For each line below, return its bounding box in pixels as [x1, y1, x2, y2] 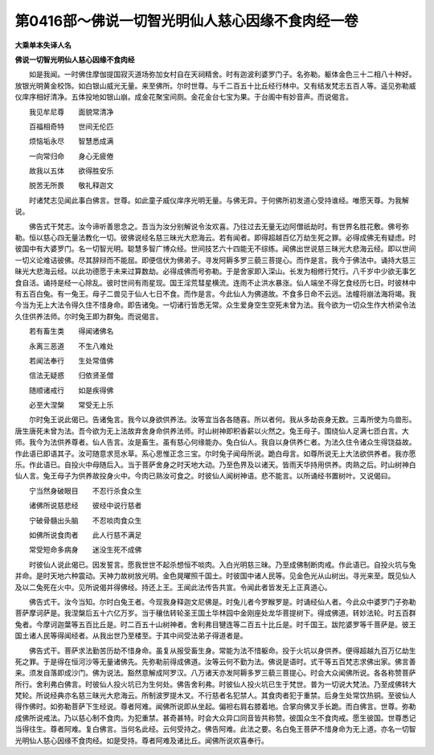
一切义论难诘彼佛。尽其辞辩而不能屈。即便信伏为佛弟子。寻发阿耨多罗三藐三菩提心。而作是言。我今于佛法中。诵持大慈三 [14, 255, 416, 265]
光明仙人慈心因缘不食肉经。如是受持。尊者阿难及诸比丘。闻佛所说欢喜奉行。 [14, 736, 268, 745]
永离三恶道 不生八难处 [28, 341, 114, 351]
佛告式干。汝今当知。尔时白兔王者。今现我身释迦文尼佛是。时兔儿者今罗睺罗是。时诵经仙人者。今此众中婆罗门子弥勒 [28, 597, 416, 606]
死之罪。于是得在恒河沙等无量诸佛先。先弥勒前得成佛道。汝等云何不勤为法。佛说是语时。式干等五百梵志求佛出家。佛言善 [14, 656, 416, 667]
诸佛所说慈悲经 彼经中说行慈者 [28, 501, 142, 511]
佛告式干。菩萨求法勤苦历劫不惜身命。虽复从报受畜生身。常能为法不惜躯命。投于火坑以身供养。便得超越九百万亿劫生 [28, 646, 416, 655]
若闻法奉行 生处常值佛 [28, 355, 114, 365]
